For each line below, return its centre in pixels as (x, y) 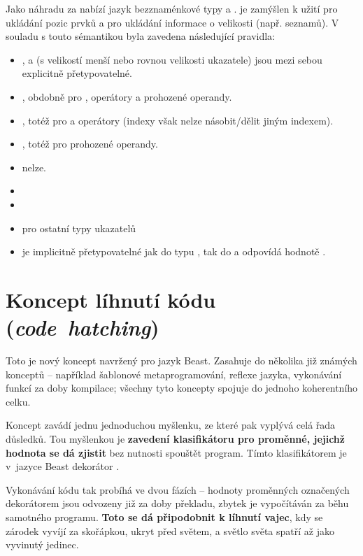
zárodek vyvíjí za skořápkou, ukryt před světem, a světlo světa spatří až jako (170, 530)
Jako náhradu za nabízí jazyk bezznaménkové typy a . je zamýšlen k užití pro (172, 8)
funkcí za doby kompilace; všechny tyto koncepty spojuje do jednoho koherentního (182, 388)
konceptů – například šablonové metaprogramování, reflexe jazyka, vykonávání (174, 374)
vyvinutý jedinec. (42, 544)
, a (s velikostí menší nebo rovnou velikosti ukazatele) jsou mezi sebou (172, 59)
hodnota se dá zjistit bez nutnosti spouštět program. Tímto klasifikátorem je (176, 452)
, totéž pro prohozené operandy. (90, 144)
